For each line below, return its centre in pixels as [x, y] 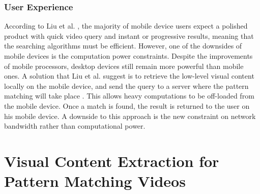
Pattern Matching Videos [95, 181]
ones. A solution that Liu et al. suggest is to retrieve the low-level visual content [129, 76]
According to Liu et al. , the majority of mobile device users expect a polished [126, 26]
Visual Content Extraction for [112, 161]
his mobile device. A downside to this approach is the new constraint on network [130, 116]
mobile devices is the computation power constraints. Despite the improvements [128, 56]
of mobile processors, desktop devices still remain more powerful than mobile [124, 66]
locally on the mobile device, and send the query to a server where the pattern [126, 86]
